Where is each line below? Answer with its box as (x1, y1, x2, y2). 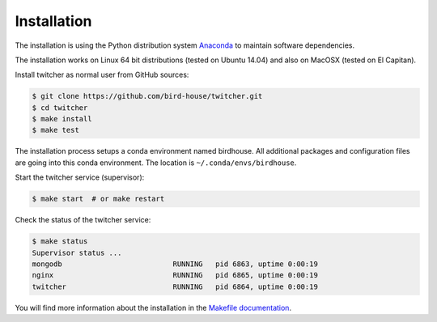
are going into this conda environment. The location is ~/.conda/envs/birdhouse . (15, 158, 297, 167)
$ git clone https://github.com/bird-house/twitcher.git (32, 91, 263, 101)
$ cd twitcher (32, 103, 88, 112)
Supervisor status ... (32, 248, 122, 257)
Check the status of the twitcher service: (15, 215, 151, 225)
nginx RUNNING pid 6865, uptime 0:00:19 (32, 271, 319, 280)
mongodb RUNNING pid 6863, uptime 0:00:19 (32, 259, 319, 269)
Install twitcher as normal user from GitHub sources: (15, 70, 189, 80)
